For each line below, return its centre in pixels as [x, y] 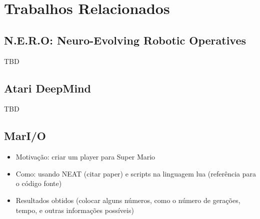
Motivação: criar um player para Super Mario [85, 157]
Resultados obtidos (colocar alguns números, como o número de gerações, [128, 200]
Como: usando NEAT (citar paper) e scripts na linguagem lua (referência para [136, 173]
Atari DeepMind [47, 88]
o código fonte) [39, 183]
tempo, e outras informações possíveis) [75, 210]
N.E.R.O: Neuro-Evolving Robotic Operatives [125, 40]
